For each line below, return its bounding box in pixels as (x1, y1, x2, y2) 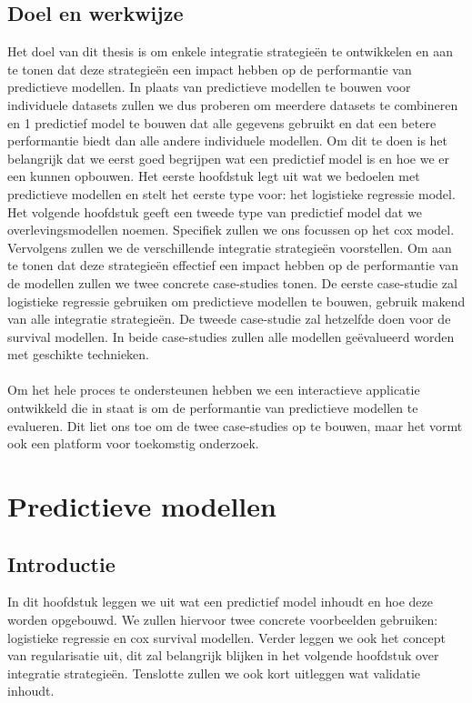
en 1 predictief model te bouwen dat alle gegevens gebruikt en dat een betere (7, 113, 437, 132)
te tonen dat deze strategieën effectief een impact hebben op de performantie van (7, 256, 458, 275)
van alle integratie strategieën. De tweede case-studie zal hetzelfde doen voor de (7, 309, 451, 328)
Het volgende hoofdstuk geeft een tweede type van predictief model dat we (7, 202, 422, 221)
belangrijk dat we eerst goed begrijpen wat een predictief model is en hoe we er (7, 148, 450, 167)
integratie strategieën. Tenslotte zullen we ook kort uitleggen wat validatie (7, 663, 421, 682)
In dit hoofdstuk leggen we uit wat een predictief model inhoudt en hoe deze (7, 592, 433, 611)
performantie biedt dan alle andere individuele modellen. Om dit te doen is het (7, 131, 448, 150)
